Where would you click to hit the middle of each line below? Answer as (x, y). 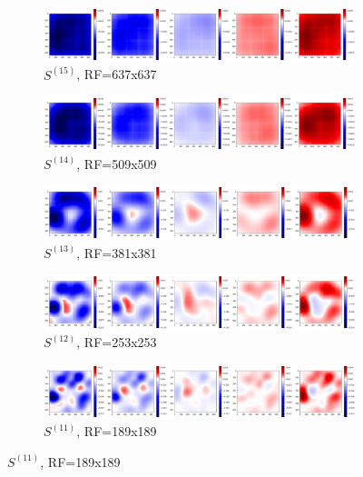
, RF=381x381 (117, 252)
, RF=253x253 (117, 342)
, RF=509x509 (117, 163)
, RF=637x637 (117, 74)
